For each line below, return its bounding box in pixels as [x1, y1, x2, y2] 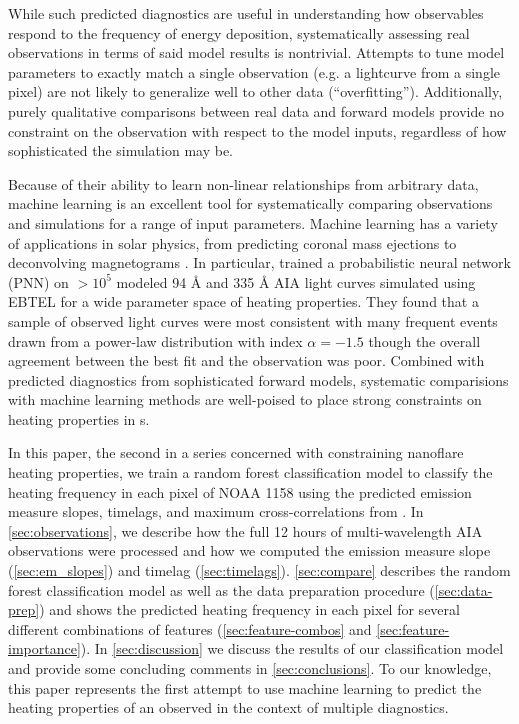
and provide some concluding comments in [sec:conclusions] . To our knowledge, [8, 658, 492, 678]
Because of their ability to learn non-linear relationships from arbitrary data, [8, 173, 479, 194]
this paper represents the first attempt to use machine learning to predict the [8, 677, 482, 698]
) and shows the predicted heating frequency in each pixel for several [39, 599, 460, 620]
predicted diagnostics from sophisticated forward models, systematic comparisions [8, 369, 509, 390]
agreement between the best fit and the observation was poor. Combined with [8, 350, 485, 371]
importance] [8, 638, 81, 659]
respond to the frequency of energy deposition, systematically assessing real [8, 22, 470, 43]
